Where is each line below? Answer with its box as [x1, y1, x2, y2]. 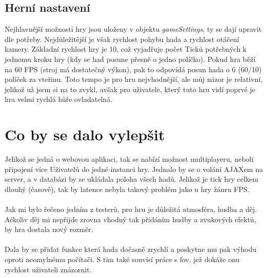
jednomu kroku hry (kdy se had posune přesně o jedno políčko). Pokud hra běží [5, 53, 256, 64]
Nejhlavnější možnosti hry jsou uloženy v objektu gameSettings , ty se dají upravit [5, 24, 262, 34]
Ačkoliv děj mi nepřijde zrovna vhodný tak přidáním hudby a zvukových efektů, [5, 213, 256, 224]
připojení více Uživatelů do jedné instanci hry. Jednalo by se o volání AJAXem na [5, 163, 263, 174]
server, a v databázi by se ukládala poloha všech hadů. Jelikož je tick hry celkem [5, 174, 259, 184]
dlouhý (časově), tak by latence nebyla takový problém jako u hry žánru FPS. [5, 183, 250, 194]
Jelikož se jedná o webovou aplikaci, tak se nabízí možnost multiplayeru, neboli [5, 154, 254, 164]
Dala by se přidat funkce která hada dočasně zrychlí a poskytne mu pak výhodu [5, 244, 257, 254]
